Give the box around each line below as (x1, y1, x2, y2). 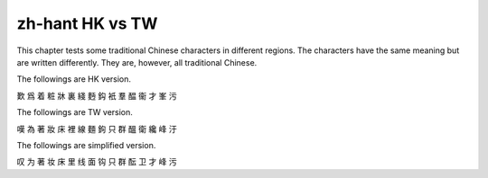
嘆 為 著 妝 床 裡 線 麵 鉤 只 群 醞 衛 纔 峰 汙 (16, 123, 178, 134)
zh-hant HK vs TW (16, 13, 158, 33)
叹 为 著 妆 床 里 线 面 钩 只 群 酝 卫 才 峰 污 (16, 156, 178, 167)
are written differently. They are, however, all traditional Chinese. (16, 57, 258, 67)
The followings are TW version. (16, 107, 133, 118)
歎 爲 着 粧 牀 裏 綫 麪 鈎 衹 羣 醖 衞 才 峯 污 (16, 90, 178, 101)
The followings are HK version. (16, 74, 131, 85)
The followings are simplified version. (16, 139, 156, 150)
